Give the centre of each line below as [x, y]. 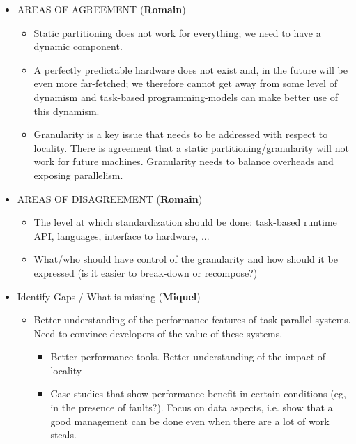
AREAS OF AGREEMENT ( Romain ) [101, 9]
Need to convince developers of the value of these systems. [158, 333]
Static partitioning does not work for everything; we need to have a [177, 32]
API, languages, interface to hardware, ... [122, 235]
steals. [63, 435]
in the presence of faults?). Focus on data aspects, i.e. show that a [192, 407]
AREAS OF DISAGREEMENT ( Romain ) [110, 198]
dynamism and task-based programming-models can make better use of [186, 97]
